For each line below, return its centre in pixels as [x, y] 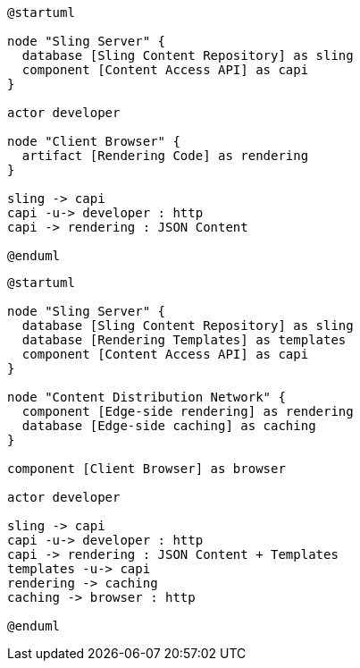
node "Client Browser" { [94, 141]
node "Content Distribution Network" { [147, 397]
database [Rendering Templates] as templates [184, 340]
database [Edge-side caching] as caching [169, 426]
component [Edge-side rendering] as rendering [188, 411]
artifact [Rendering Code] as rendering [165, 156]
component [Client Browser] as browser [147, 469]
